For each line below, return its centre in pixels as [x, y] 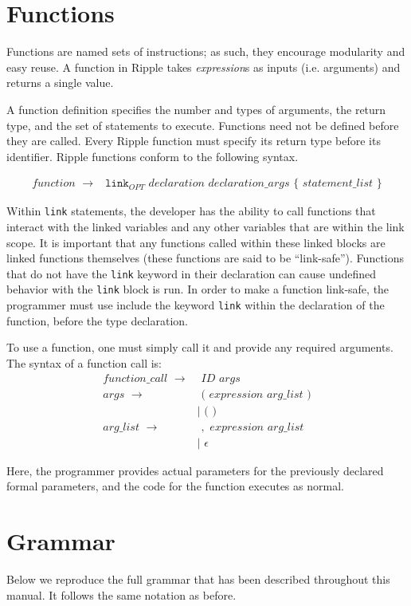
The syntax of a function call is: [84, 362]
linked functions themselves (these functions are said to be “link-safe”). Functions [205, 258]
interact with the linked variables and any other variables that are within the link [205, 226]
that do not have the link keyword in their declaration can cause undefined [192, 273]
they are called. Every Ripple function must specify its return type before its [194, 141]
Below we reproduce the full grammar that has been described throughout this [198, 578]
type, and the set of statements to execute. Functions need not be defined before [203, 125]
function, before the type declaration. [98, 320]
